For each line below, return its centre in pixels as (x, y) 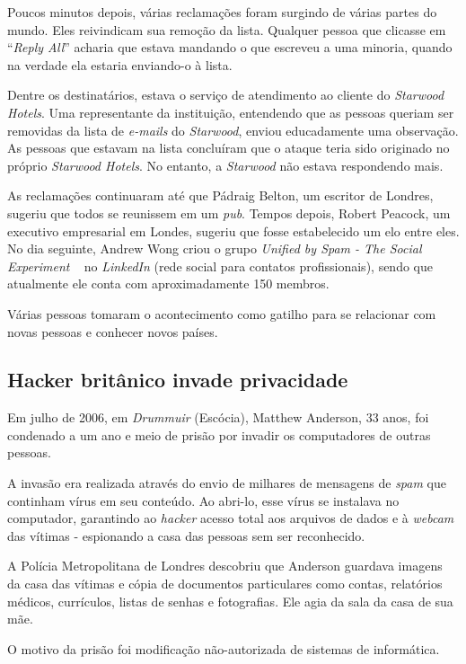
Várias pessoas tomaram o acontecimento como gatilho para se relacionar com (222, 313)
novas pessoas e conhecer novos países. (113, 331)
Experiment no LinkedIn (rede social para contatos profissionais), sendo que (220, 266)
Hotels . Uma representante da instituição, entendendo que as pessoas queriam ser (231, 112)
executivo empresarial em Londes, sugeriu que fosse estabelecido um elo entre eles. (233, 230)
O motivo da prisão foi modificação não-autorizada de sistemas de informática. (224, 648)
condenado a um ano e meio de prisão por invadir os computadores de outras (219, 434)
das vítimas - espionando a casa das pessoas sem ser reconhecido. (186, 535)
